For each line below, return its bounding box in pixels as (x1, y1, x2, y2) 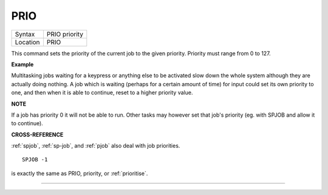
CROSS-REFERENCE (11, 131, 64, 138)
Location (15, 38, 40, 46)
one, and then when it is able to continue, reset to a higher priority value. (11, 89, 193, 97)
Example (11, 61, 34, 68)
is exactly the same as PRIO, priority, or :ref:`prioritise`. (11, 169, 148, 177)
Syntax (15, 30, 35, 38)
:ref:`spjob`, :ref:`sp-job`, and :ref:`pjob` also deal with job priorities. (11, 142, 180, 149)
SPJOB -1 (22, 156, 48, 163)
